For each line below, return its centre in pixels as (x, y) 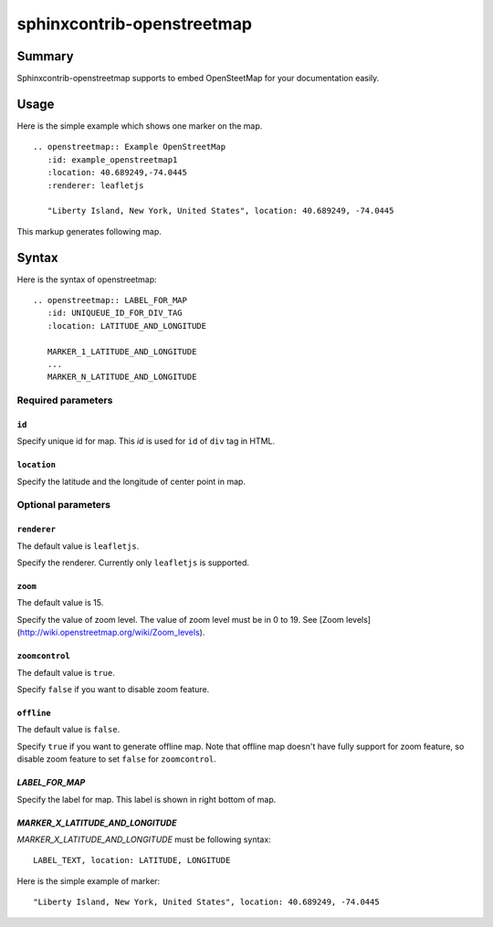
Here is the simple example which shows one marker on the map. (140, 126)
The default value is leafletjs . (78, 546)
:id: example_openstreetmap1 (112, 159)
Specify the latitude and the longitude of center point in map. (131, 481)
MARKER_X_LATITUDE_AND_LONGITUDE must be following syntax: (144, 839)
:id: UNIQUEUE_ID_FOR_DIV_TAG (115, 313)
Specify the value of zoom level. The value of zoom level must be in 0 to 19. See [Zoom (180, 619)
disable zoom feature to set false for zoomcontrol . (116, 759)
